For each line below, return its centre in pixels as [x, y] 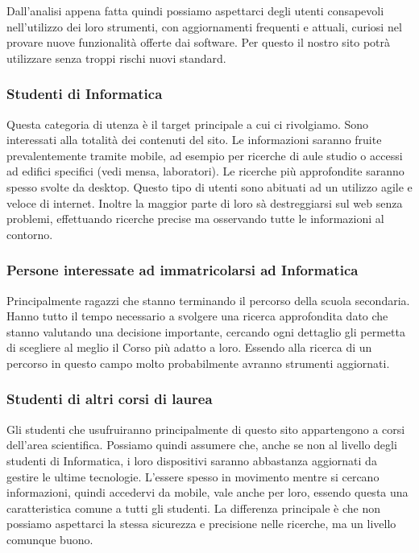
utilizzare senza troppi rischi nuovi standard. [116, 58]
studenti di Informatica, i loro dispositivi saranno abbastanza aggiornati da [192, 460]
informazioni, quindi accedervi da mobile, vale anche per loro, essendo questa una [207, 492]
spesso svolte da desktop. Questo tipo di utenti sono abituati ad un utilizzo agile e [209, 186]
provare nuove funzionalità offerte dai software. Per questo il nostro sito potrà [198, 42]
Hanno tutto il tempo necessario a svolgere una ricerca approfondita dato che [197, 316]
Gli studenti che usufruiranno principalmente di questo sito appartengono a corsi [206, 429]
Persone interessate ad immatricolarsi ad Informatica [183, 270]
